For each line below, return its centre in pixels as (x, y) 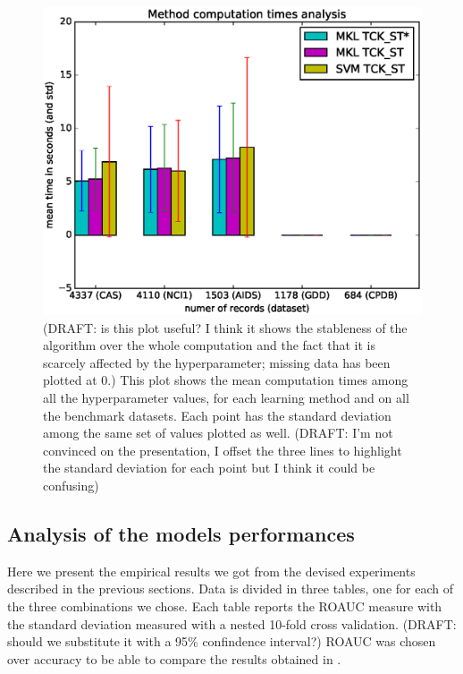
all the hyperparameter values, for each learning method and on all (226, 398)
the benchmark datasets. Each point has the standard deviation (217, 415)
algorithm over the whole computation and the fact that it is (209, 345)
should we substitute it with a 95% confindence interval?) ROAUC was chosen (222, 641)
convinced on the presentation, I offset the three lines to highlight (223, 450)
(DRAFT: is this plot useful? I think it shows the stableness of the (225, 327)
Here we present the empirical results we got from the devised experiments (211, 571)
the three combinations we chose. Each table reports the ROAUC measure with (225, 606)
